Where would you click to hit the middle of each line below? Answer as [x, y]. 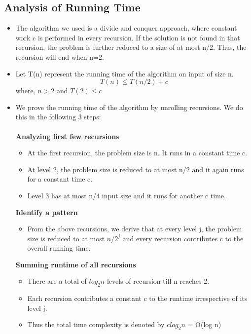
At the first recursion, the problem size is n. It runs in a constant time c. [137, 153]
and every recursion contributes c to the [183, 238]
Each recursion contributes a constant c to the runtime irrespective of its [137, 298]
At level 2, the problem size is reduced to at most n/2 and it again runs [136, 169]
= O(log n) [204, 324]
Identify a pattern [47, 212]
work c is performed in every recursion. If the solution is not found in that [128, 37]
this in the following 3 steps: [58, 117]
